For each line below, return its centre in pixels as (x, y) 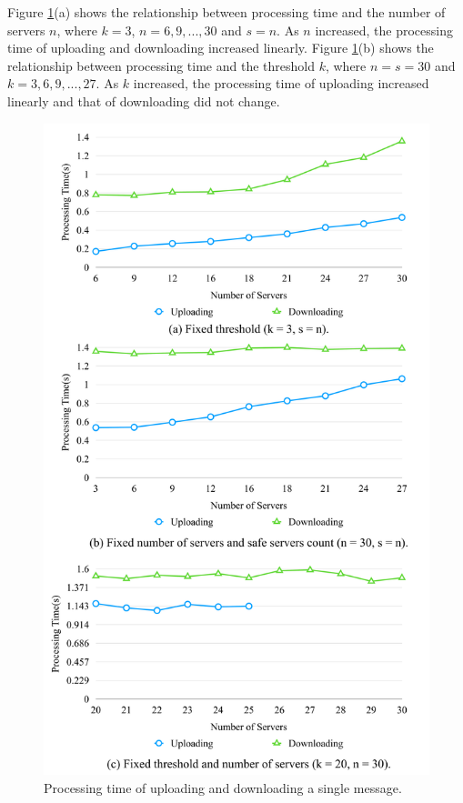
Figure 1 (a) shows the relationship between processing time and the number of (226, 12)
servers (26, 30)
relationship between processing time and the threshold (161, 65)
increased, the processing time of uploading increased (281, 83)
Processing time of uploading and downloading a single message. (223, 787)
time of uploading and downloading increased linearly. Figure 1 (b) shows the (221, 48)
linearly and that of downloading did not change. (144, 100)
